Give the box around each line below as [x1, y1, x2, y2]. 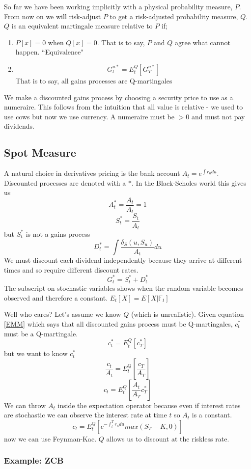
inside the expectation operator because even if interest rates [57, 400, 241, 410]
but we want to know [4, 348, 68, 359]
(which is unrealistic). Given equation [131, 309, 244, 319]
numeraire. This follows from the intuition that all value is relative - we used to [4, 102, 243, 112]
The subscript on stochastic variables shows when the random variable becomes [4, 283, 243, 293]
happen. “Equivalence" [15, 47, 84, 57]
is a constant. [192, 410, 232, 420]
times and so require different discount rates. [4, 264, 139, 275]
